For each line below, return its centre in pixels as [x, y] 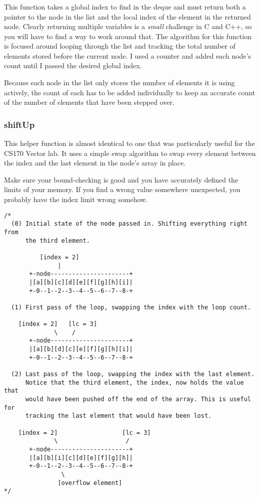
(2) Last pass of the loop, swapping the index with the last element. [133, 374]
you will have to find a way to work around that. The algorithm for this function [128, 36]
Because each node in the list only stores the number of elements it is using [119, 82]
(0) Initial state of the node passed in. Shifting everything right [129, 224]
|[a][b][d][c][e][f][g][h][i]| [81, 349]
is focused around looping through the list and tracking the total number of [120, 46]
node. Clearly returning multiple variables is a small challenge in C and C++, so [128, 26]
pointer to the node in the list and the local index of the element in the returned [127, 16]
